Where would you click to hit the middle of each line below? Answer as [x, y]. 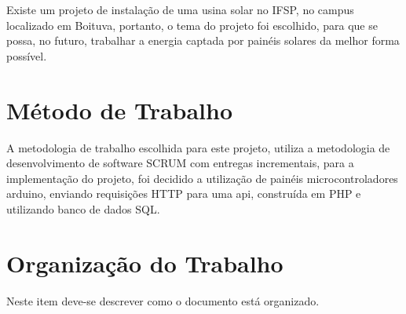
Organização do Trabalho [145, 263]
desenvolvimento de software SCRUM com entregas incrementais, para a [180, 163]
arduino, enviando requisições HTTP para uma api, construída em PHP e [184, 194]
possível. [27, 55]
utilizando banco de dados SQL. [83, 208]
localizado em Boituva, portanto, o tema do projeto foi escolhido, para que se [192, 25]
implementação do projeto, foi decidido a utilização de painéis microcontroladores [202, 178]
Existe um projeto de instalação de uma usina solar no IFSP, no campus [180, 9]
